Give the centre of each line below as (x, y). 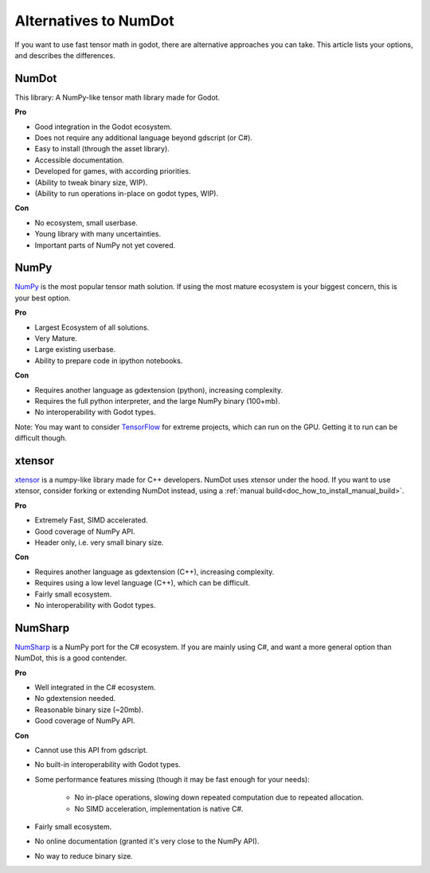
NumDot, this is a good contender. (71, 658)
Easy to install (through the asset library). (102, 149)
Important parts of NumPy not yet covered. (105, 245)
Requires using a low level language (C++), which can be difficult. (143, 583)
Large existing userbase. (75, 350)
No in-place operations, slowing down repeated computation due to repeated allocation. (219, 797)
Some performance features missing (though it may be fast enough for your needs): (172, 779)
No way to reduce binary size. (84, 855)
